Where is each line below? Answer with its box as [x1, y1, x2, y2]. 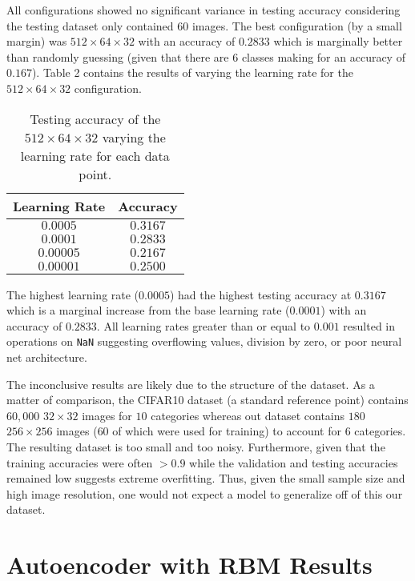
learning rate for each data [20, 146, 170, 165]
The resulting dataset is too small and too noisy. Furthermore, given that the [6, 438, 385, 455]
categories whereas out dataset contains [151, 407, 345, 423]
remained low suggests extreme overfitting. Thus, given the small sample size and [6, 470, 405, 487]
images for [82, 407, 132, 423]
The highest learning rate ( [6, 286, 139, 303]
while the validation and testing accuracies [189, 454, 398, 471]
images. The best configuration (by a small [191, 17, 402, 34]
